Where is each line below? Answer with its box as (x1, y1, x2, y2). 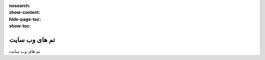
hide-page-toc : (9, 16, 41, 22)
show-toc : (9, 23, 31, 29)
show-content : (9, 10, 40, 15)
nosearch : (9, 3, 30, 8)
